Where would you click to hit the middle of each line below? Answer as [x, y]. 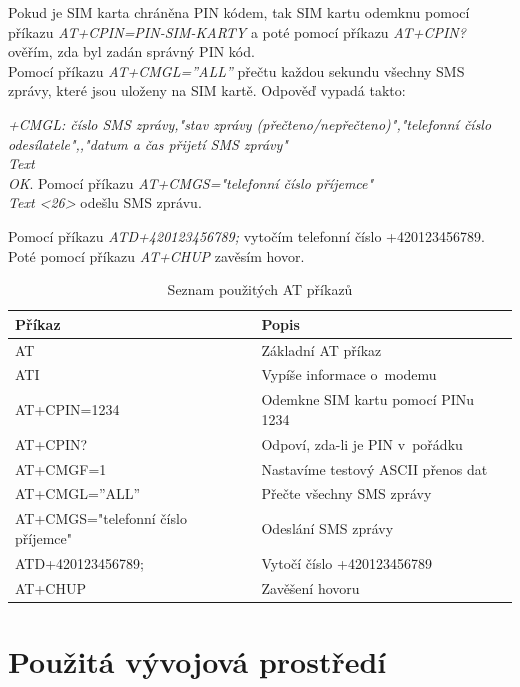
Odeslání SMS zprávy [327, 528]
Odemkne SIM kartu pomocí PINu [368, 399]
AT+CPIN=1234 [67, 409]
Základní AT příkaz [321, 349]
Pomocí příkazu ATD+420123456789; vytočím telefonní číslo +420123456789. [246, 235]
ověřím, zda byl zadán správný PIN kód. [131, 51]
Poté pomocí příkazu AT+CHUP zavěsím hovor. [156, 255]
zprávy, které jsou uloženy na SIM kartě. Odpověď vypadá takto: [207, 90]
